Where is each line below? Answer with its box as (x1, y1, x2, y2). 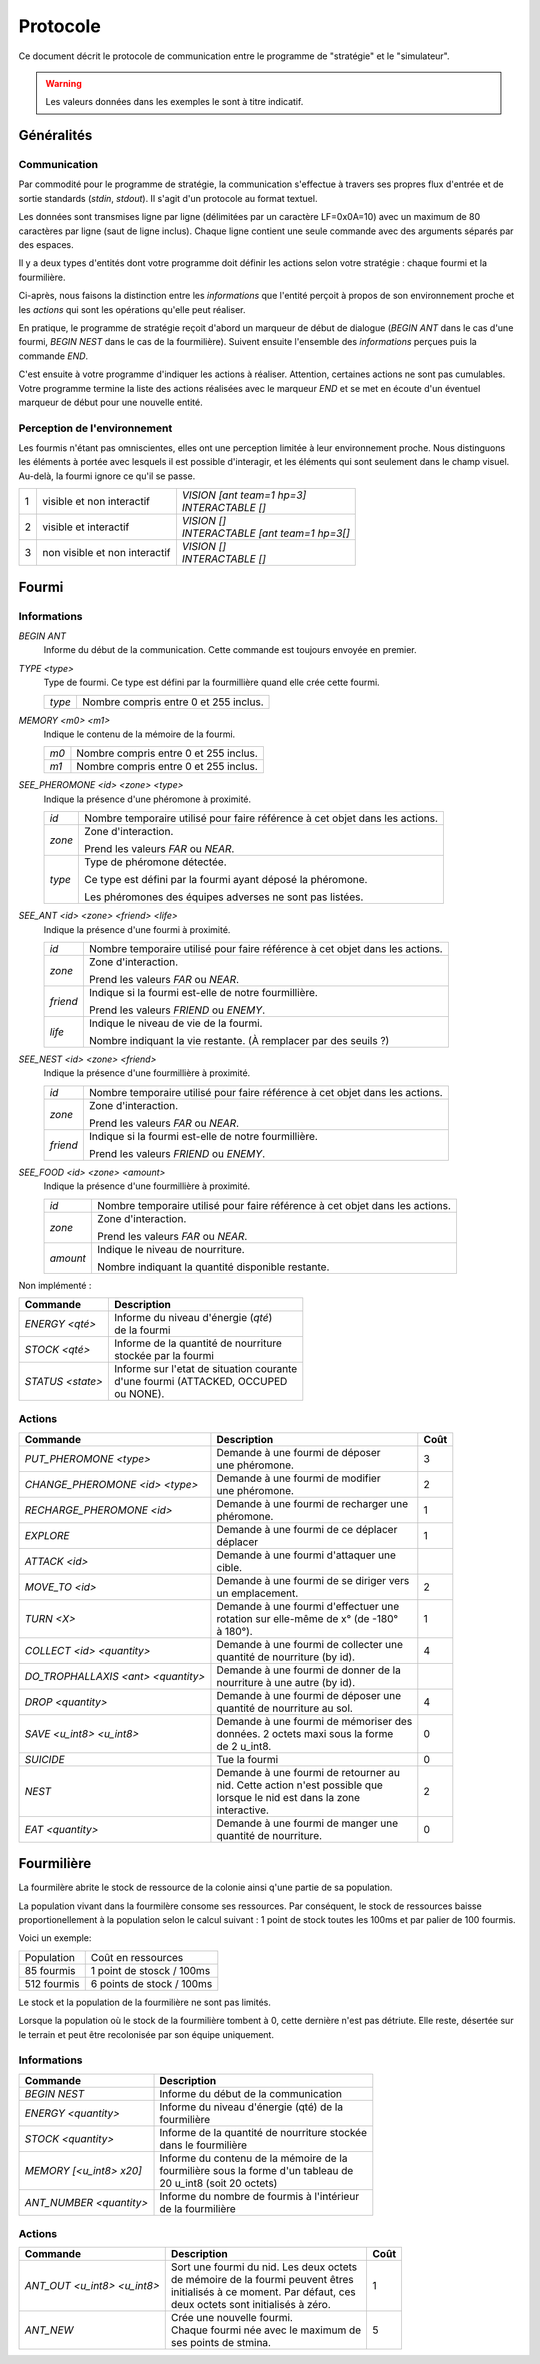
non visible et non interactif (42, 546, 171, 560)
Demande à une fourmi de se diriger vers (216, 1573, 410, 1587)
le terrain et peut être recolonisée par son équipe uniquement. (18, 2028, 275, 2040)
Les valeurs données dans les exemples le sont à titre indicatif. (45, 96, 304, 108)
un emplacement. (216, 1586, 299, 1600)
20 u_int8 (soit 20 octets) (159, 2176, 278, 2190)
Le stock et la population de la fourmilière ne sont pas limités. (18, 1996, 272, 2008)
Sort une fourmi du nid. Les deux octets (170, 2260, 358, 2274)
